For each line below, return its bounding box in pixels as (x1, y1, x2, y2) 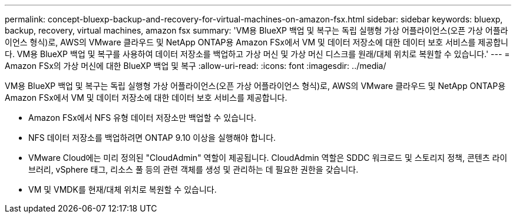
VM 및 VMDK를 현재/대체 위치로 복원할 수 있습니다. (28, 184, 217, 194)
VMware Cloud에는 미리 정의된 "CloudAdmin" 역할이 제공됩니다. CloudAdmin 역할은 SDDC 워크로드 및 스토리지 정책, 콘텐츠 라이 (28, 153, 508, 163)
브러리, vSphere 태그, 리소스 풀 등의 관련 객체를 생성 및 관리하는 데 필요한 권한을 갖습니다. (28, 164, 359, 174)
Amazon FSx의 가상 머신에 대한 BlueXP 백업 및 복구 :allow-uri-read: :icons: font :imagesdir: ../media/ (5, 61, 386, 71)
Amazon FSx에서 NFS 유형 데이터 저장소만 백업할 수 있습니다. (28, 113, 256, 123)
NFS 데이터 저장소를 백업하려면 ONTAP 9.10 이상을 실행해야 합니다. (28, 133, 276, 143)
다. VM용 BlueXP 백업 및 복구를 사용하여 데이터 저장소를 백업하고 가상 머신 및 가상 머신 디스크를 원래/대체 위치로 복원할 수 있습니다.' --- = (5, 49, 510, 59)
